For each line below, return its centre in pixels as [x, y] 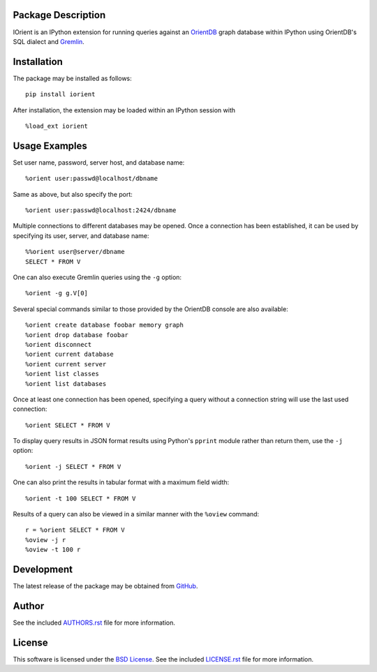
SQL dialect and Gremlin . [49, 41]
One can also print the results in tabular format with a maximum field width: [121, 482]
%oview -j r [46, 540]
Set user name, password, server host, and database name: [99, 162]
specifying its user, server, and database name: [81, 236]
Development [43, 570]
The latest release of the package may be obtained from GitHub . [105, 586]
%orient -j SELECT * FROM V [73, 466]
